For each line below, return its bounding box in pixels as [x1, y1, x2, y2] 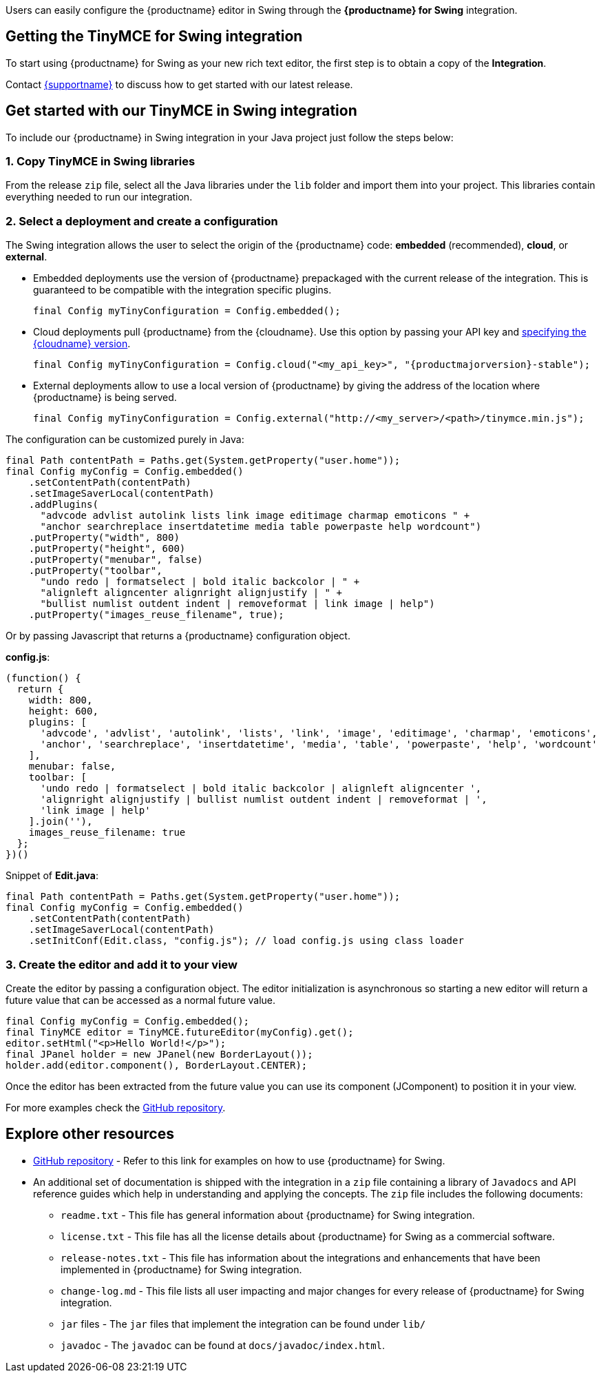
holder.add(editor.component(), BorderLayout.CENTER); [6, 1059, 308, 1071]
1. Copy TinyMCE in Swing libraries [6, 154, 196, 169]
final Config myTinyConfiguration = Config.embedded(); [33, 305, 341, 317]
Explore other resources [6, 1125, 174, 1143]
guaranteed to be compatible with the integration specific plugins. [33, 284, 332, 296]
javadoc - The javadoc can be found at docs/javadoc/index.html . [61, 1339, 386, 1351]
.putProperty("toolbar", [28, 565, 162, 577]
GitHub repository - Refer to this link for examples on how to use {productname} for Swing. [33, 1154, 445, 1166]
